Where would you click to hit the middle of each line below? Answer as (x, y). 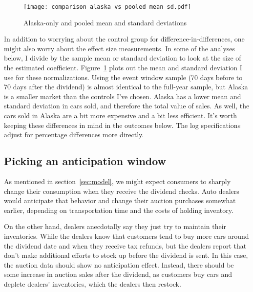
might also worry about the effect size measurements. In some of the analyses (120, 48)
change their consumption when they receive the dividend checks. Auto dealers (122, 191)
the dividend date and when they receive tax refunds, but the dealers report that (125, 245)
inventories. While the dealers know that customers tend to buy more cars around (126, 236)
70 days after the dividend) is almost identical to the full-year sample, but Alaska (126, 87)
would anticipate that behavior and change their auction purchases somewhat (120, 200)
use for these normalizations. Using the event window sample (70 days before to (123, 77)
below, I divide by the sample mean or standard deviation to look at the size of (123, 58)
